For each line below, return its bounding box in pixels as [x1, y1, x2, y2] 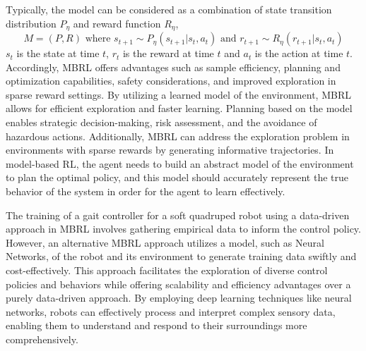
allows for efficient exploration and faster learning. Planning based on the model [6, 101, 353, 116]
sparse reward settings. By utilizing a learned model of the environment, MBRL [6, 87, 351, 101]
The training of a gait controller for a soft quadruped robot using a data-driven [6, 207, 350, 222]
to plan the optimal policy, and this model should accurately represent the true [6, 170, 348, 185]
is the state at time [16, 46, 100, 61]
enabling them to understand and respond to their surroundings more [6, 318, 307, 333]
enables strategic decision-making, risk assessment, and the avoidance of [6, 115, 317, 130]
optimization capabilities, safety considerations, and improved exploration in [6, 73, 336, 88]
